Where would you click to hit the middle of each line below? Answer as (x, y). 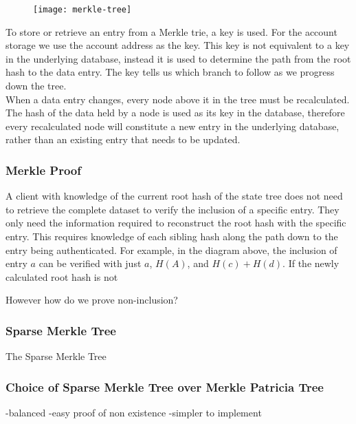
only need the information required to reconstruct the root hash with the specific (176, 223)
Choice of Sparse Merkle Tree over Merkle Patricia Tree (165, 386)
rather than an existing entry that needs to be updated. (123, 139)
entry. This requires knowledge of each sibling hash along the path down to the (172, 236)
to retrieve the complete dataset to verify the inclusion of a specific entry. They (173, 209)
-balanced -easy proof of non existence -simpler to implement (134, 412)
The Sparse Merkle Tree (56, 356)
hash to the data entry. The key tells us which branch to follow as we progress (170, 72)
